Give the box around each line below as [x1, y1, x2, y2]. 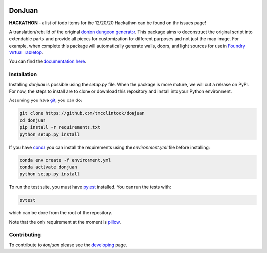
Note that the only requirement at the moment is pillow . [9, 219, 121, 225]
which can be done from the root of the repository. [9, 210, 112, 216]
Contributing [9, 231, 41, 238]
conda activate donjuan [19, 164, 78, 170]
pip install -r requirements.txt [19, 124, 101, 130]
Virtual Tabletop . [9, 50, 43, 55]
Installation [9, 71, 37, 78]
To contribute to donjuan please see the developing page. [9, 242, 127, 248]
